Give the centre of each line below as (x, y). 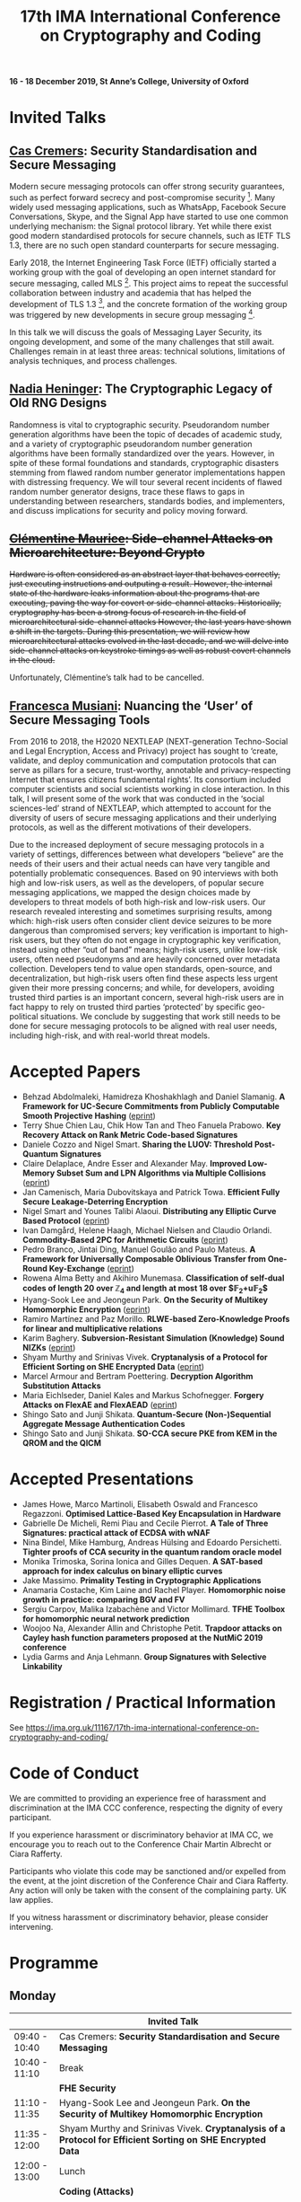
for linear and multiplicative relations (92, 1328)
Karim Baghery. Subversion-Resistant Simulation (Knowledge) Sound (153, 1338)
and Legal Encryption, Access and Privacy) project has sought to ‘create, (144, 751)
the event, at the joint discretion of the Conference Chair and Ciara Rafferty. (149, 1881)
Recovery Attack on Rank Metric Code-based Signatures (130, 1135)
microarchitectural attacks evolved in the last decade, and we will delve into (149, 641)
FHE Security (87, 2088)
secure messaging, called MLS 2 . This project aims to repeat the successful (149, 282)
